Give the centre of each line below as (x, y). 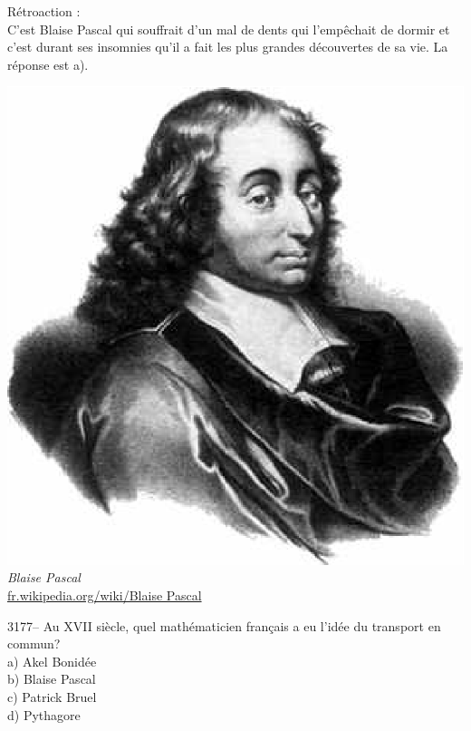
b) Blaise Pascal (52, 679)
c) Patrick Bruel (52, 697)
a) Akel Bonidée (52, 661)
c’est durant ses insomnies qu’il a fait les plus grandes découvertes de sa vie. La (228, 47)
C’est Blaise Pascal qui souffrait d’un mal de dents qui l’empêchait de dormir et (229, 29)
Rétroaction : (44, 11)
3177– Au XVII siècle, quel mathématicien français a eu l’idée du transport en (224, 625)
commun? (34, 643)
